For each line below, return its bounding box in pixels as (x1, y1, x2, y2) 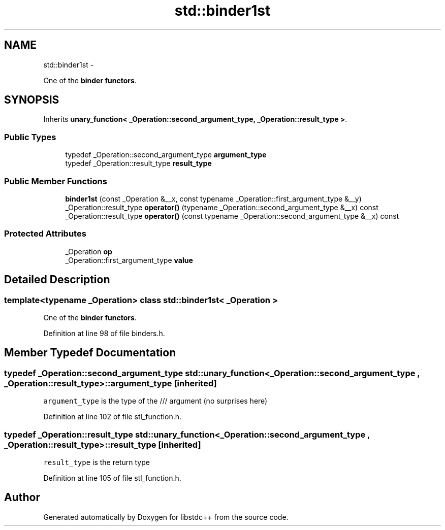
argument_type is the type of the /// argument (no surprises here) (43, 396, 268, 406)
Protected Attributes (4, 228, 86, 239)
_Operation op (65, 247, 112, 256)
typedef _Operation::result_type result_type (65, 159, 212, 168)
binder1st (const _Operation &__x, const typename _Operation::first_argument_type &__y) (65, 194, 362, 203)
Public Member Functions (4, 176, 107, 186)
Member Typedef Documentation (4, 346, 176, 359)
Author (4, 491, 40, 504)
